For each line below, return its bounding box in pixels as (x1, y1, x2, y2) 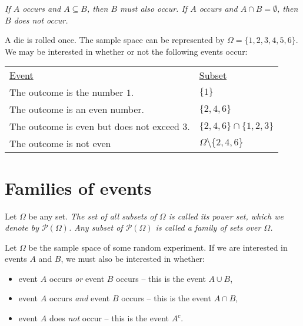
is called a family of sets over (155, 221, 261, 234)
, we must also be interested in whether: (61, 252, 205, 265)
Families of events (5, 175, 152, 199)
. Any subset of (68, 221, 123, 234)
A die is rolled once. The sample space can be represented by (5, 34, 225, 46)
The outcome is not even (9, 137, 111, 151)
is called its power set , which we (168, 209, 284, 222)
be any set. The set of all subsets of (28, 209, 157, 222)
